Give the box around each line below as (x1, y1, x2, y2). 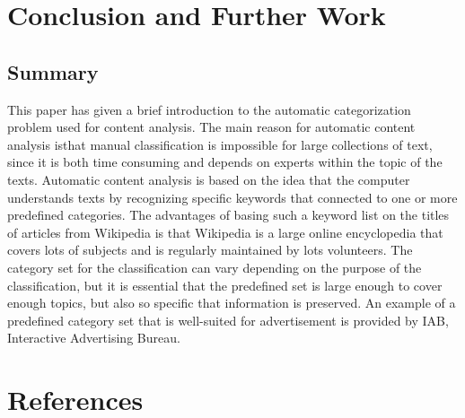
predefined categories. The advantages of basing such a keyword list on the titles (7, 205, 450, 224)
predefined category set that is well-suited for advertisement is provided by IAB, (7, 310, 449, 329)
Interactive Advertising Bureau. (7, 328, 180, 347)
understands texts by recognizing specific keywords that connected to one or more (7, 187, 458, 206)
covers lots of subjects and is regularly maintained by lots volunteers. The (7, 240, 413, 259)
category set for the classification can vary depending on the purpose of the (7, 257, 422, 276)
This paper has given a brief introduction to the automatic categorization (7, 100, 411, 118)
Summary (7, 57, 99, 85)
